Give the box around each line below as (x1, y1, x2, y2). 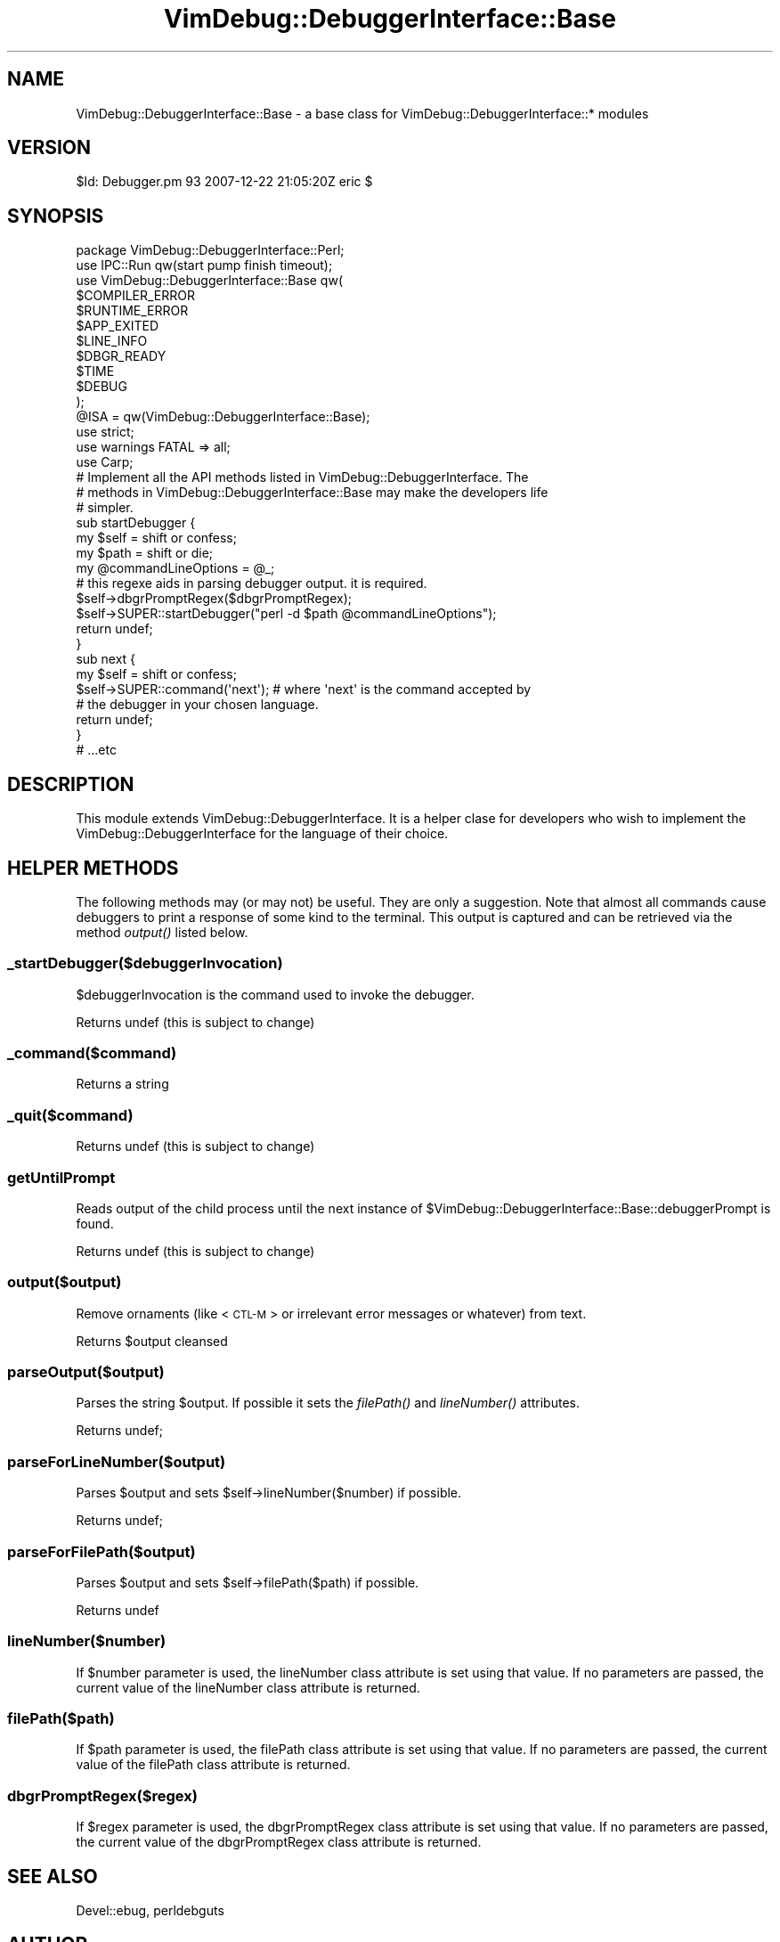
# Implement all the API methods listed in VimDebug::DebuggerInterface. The (76, 469, 529, 485)
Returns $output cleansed (76, 1333, 228, 1349)
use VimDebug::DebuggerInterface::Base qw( (76, 273, 344, 289)
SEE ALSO (7, 1864, 98, 1888)
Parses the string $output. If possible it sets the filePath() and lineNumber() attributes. (76, 1395, 580, 1411)
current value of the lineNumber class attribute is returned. (76, 1679, 420, 1695)
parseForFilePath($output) (7, 1542, 196, 1561)
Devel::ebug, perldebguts (76, 1903, 224, 1919)
